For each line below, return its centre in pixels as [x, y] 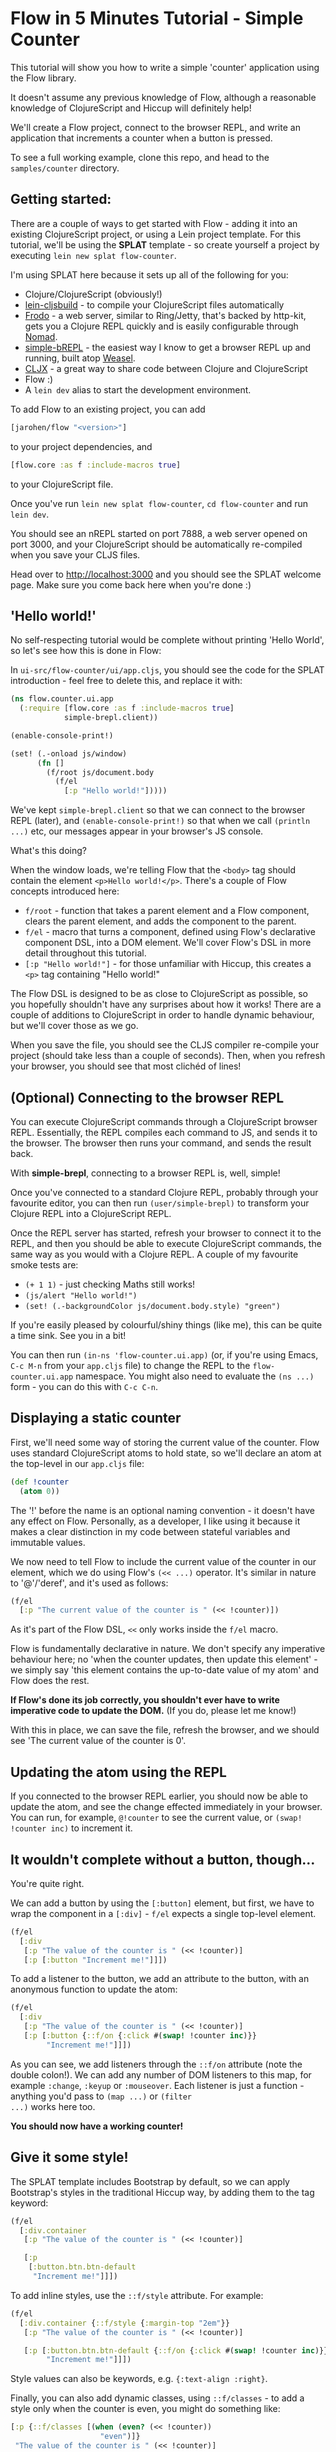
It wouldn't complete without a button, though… [163, 1859]
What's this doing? [48, 851]
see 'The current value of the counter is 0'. [98, 1741]
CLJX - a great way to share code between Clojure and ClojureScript [166, 368]
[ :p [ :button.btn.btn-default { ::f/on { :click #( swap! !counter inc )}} [176, 2350]
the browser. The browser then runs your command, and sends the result [161, 1143]
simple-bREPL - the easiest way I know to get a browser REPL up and [168, 347]
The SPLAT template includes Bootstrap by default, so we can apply [150, 2181]
